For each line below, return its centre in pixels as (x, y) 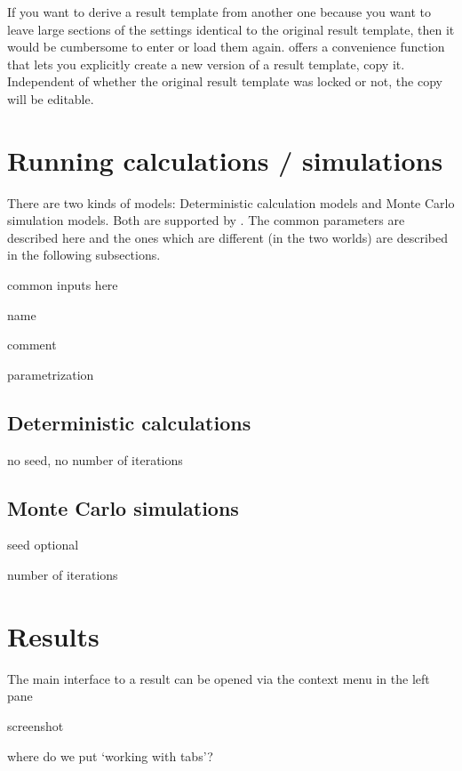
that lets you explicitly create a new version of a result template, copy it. (206, 64)
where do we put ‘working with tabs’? (110, 755)
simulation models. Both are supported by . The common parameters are (206, 220)
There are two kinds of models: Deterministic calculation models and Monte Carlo (231, 202)
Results (53, 635)
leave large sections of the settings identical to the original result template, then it (231, 29)
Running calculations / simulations (225, 160)
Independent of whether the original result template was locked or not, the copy (225, 81)
